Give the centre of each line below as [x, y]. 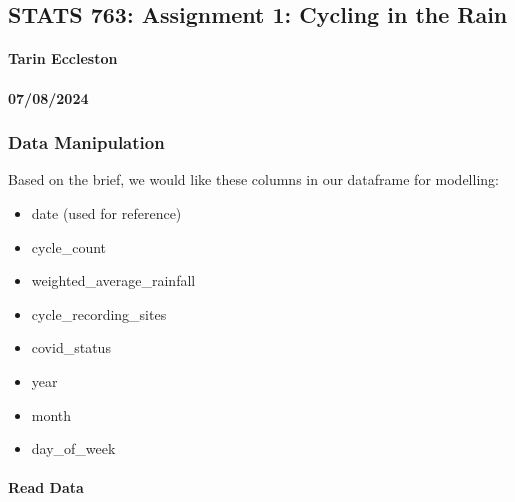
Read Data [46, 487]
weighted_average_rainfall [113, 280]
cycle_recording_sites [99, 313]
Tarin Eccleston [63, 58]
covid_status [71, 347]
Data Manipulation [86, 142]
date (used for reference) [106, 212]
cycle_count [69, 246]
